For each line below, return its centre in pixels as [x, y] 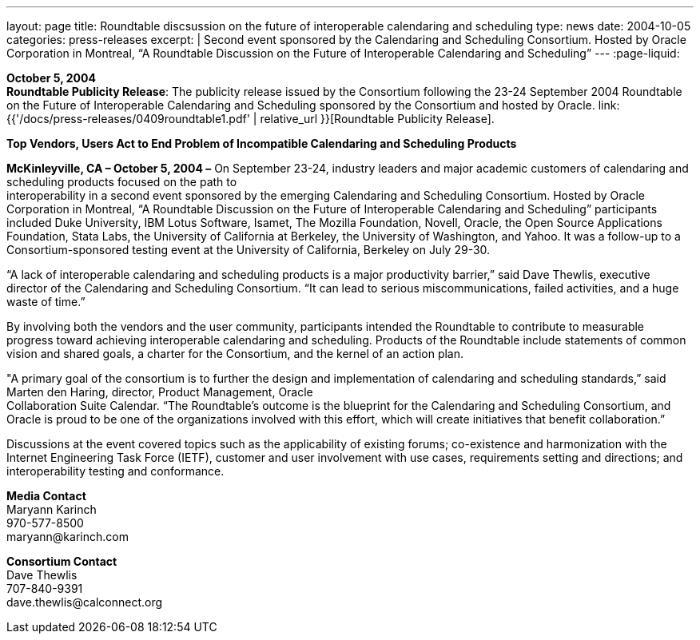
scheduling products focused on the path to [122, 182]
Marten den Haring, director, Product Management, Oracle [160, 392]
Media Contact [46, 496]
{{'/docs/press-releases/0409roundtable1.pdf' [128, 119]
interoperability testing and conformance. [115, 471]
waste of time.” [46, 302]
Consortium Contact [62, 561]
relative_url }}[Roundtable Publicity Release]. [377, 119]
